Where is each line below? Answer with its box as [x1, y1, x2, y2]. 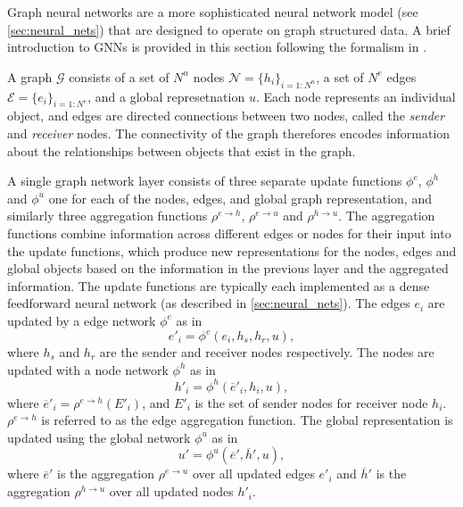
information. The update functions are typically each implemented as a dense [7, 276, 430, 295]
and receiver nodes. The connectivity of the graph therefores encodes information [7, 123, 451, 142]
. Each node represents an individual [255, 87, 456, 105]
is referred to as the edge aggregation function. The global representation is [41, 411, 453, 429]
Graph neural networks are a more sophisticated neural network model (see [7, 3, 418, 21]
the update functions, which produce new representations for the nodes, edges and [7, 241, 457, 260]
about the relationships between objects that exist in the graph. [7, 141, 356, 160]
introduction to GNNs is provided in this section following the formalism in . [7, 37, 427, 56]
